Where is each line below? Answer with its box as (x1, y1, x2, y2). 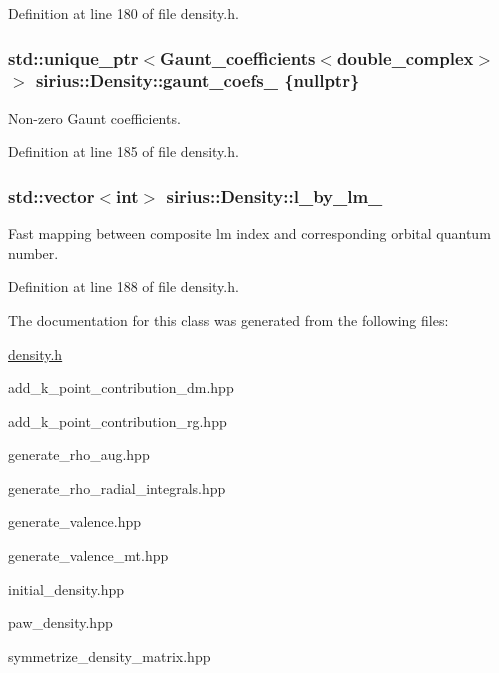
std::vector (8, 183, 95, 208)
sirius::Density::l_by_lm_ (166, 183, 383, 208)
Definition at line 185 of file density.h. (8, 141, 239, 162)
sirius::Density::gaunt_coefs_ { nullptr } (35, 68, 360, 93)
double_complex (337, 45, 474, 70)
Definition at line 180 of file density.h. (8, 3, 239, 23)
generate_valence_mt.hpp (8, 545, 169, 566)
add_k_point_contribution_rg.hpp (8, 410, 227, 431)
